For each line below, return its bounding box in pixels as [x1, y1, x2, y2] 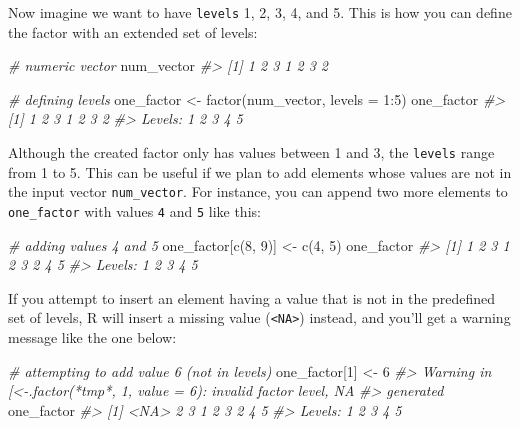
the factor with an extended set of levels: [8, 21, 258, 42]
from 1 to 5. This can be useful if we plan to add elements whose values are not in [8, 161, 512, 182]
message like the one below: [8, 327, 177, 348]
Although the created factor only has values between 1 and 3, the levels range [8, 142, 495, 163]
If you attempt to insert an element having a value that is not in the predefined [8, 287, 496, 308]
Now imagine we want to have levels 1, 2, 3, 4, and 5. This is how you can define [8, 2, 512, 22]
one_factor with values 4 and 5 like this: [8, 200, 261, 221]
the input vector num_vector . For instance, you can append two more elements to [8, 181, 508, 202]
